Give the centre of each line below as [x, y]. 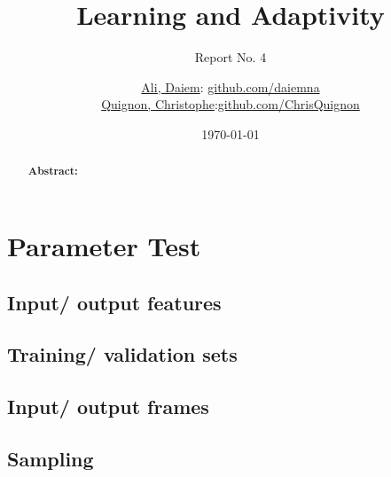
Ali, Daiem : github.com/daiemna [231, 86]
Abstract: [53, 171]
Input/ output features [114, 302]
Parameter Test [104, 245]
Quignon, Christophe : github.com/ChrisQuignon [231, 104]
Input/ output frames [108, 407]
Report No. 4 [231, 57]
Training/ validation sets [122, 354]
